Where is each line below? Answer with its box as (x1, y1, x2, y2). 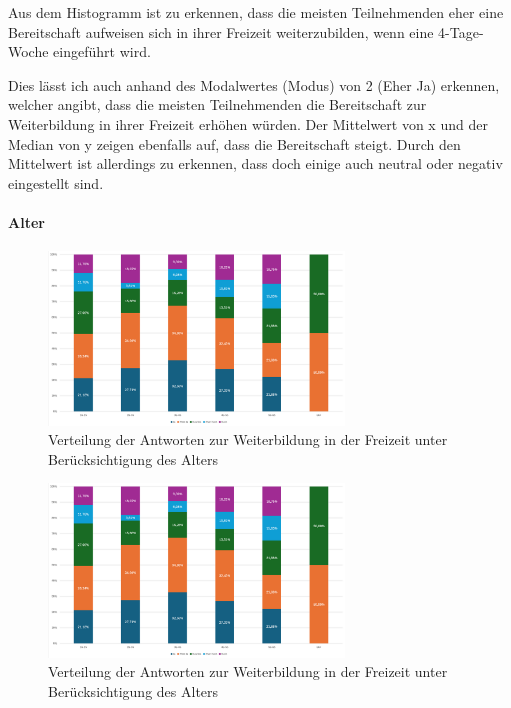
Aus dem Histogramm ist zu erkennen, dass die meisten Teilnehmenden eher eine (8, 2, 504, 22)
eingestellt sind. (8, 172, 104, 193)
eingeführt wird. (53, 41, 151, 62)
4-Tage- (438, 21, 484, 42)
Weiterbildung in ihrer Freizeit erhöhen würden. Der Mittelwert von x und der (8, 113, 488, 134)
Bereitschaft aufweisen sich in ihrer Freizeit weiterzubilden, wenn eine (8, 21, 434, 42)
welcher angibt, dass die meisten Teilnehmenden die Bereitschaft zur (8, 94, 427, 115)
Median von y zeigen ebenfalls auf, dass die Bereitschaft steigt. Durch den (8, 133, 461, 154)
